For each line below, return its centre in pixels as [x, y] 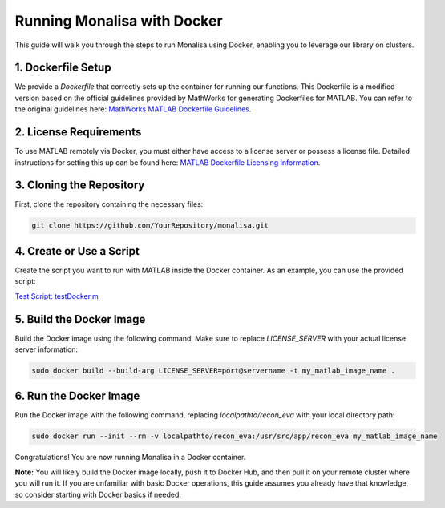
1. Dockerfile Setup [63, 68]
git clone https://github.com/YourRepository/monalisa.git [150, 226]
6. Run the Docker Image [77, 396]
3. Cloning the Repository [80, 185]
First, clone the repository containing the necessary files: [109, 204]
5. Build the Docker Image [80, 319]
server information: [47, 349]
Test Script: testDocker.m [57, 296]
